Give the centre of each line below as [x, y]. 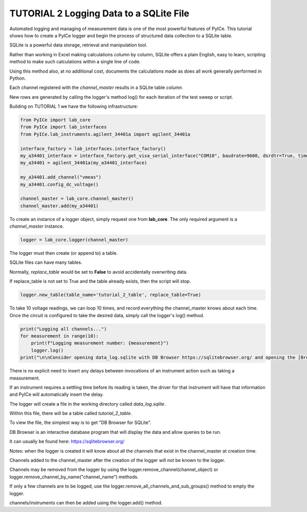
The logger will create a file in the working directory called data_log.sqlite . [87, 404]
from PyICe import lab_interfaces [63, 127]
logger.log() [47, 350]
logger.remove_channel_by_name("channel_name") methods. [74, 477]
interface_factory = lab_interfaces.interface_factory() [93, 149]
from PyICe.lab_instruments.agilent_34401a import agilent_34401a [105, 134]
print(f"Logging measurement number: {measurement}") [100, 343]
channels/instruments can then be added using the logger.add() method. [86, 503]
